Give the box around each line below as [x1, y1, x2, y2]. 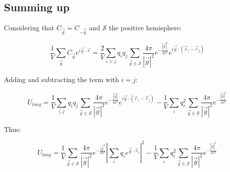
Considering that [4, 22, 54, 33]
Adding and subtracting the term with [4, 74, 119, 85]
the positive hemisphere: [109, 22, 182, 33]
